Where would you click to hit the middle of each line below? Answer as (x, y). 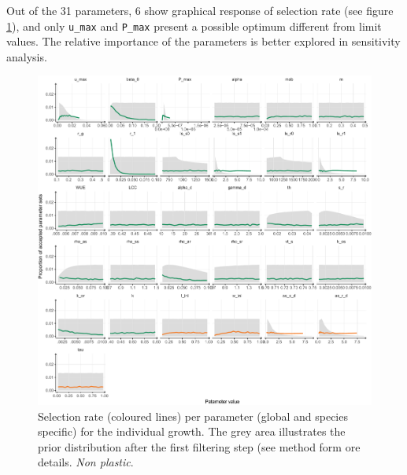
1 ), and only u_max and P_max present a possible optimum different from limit (194, 26)
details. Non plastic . (86, 462)
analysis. (27, 56)
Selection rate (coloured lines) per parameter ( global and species (193, 416)
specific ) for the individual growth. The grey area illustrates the (192, 431)
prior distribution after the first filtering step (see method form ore (199, 446)
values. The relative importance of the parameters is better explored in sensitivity (203, 41)
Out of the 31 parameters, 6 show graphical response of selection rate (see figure (200, 10)
